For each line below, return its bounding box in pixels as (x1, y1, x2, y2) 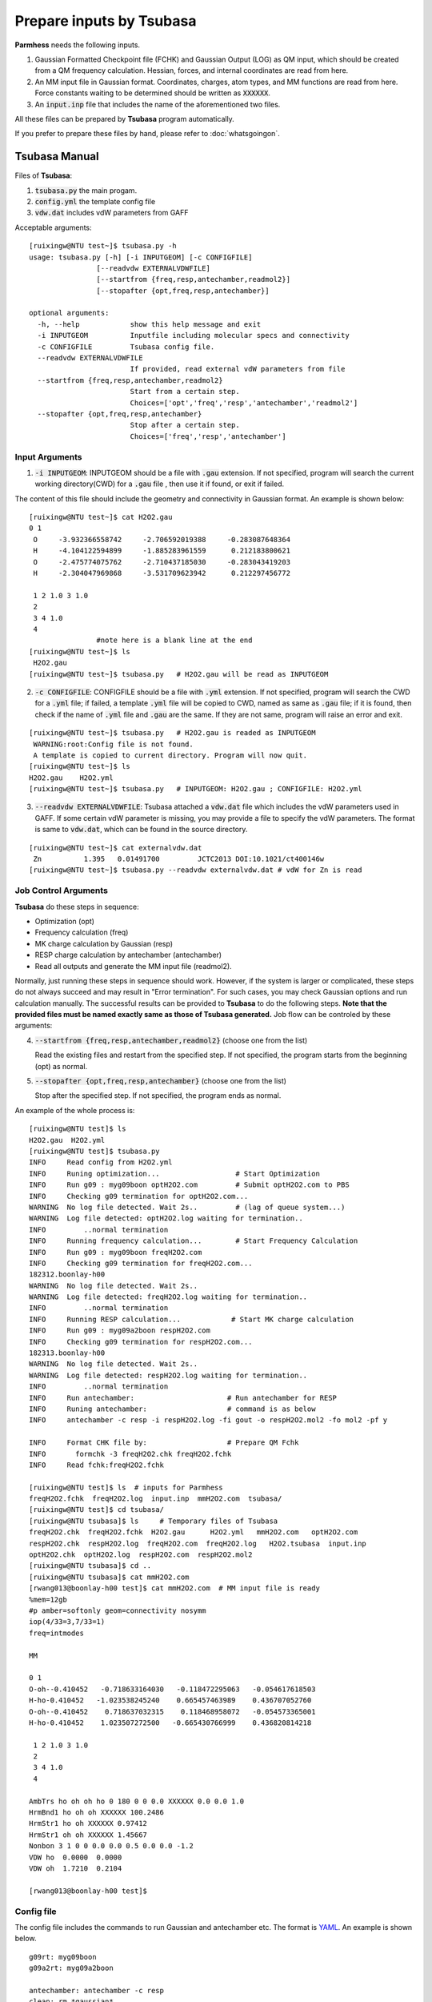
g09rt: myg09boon (29, 1952, 97, 1961)
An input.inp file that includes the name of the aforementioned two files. (34, 99, 281, 109)
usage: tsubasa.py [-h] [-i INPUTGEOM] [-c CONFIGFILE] (29, 252, 253, 262)
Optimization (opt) (34, 916, 95, 926)
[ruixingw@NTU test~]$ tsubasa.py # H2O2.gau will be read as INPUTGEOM (29, 669, 329, 678)
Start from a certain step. (130, 387, 240, 396)
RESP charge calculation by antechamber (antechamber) (34, 950, 222, 960)
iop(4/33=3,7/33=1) (29, 1618, 106, 1626)
